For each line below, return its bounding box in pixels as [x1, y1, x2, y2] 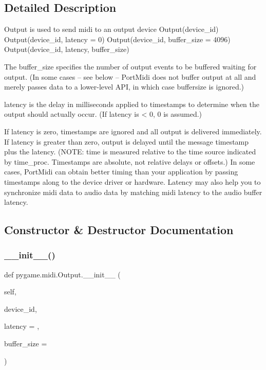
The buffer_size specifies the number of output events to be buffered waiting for [4, 61, 257, 72]
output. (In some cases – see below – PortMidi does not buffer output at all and [4, 71, 256, 82]
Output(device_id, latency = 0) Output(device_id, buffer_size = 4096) [4, 33, 231, 44]
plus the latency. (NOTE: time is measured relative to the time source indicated [4, 146, 256, 157]
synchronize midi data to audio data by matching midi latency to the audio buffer [4, 186, 262, 197]
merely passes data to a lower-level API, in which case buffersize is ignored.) [4, 81, 244, 92]
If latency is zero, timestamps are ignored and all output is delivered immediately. [4, 126, 262, 136]
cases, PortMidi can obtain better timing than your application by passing [4, 166, 238, 177]
